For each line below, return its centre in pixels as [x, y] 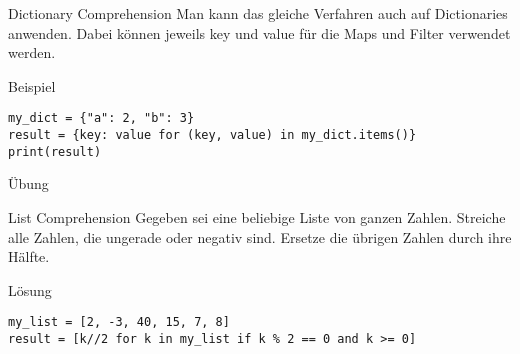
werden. [32, 52]
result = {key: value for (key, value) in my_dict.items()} [212, 135]
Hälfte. [29, 256]
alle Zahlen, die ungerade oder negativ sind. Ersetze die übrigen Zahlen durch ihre [260, 236]
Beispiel [32, 85]
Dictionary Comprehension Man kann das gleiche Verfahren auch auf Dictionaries [258, 13]
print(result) [55, 151]
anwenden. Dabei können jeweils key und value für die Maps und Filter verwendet [259, 32]
